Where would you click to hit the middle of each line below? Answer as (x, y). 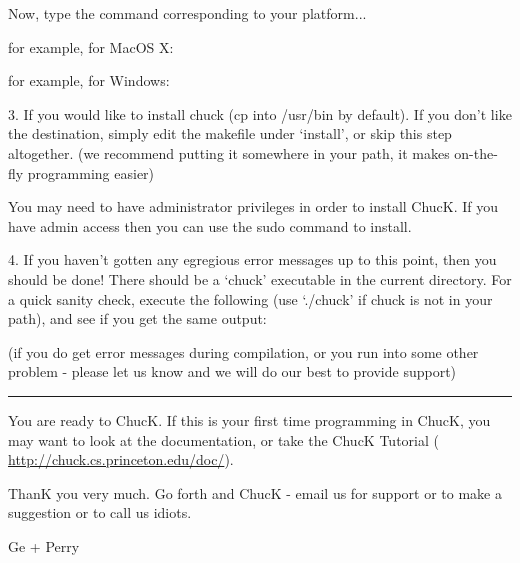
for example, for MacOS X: (91, 46)
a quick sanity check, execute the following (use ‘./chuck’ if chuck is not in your (250, 298)
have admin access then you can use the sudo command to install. (210, 225)
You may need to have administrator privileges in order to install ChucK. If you (253, 206)
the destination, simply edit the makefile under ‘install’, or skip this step (230, 133)
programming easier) (91, 172)
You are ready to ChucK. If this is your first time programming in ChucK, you (249, 419)
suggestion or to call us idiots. (100, 512)
